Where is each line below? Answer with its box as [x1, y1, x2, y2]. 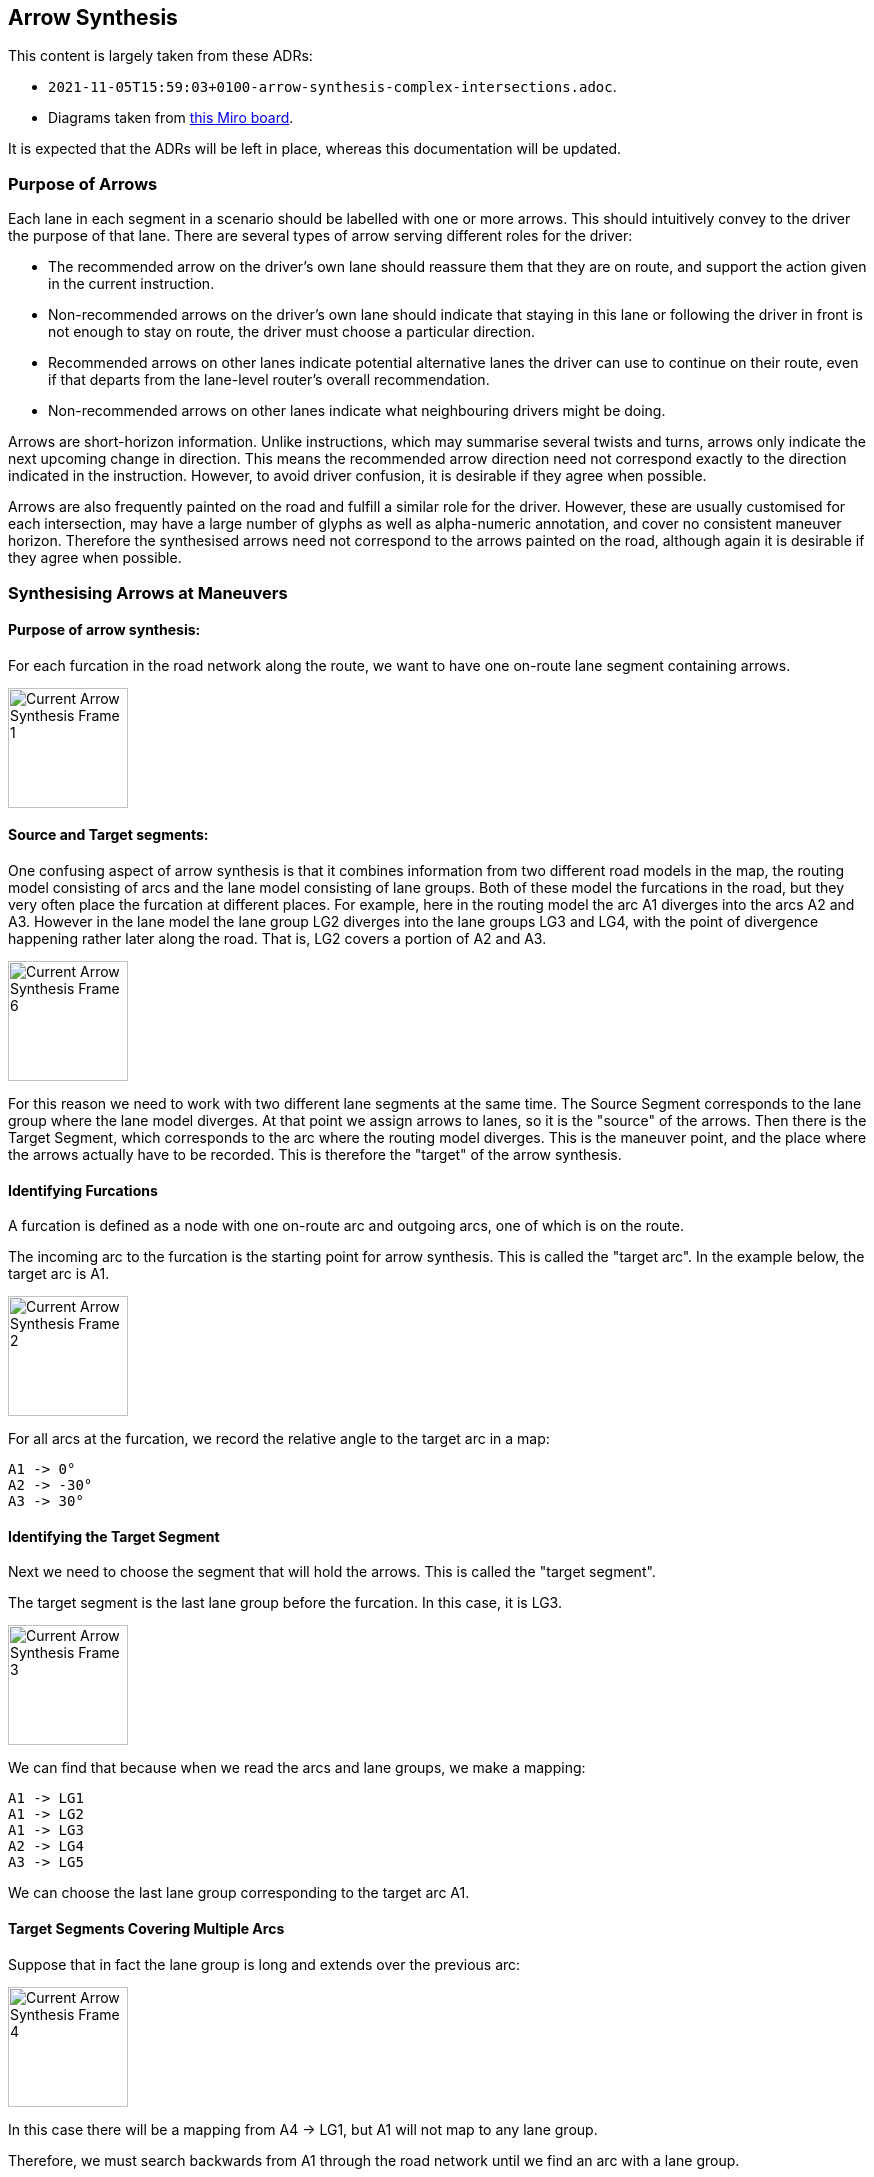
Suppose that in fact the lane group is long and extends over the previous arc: [8, 1955, 521, 1973]
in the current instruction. [48, 275, 215, 293]
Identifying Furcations [8, 1181, 158, 1199]
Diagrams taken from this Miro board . [48, 109, 294, 127]
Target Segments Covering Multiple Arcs [8, 1920, 285, 1938]
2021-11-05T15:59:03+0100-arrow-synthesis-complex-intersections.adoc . [48, 78, 617, 96]
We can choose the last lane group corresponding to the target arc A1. [8, 1884, 470, 1902]
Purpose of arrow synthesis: [8, 621, 201, 639]
